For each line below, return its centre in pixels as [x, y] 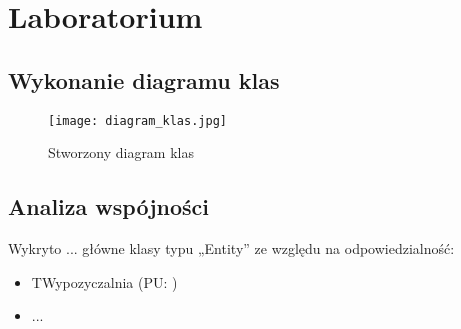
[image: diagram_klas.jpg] [137, 120]
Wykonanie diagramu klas [144, 79]
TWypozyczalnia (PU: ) [104, 281]
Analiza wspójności [108, 206]
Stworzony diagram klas [121, 152]
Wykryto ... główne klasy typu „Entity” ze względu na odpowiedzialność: [231, 248]
